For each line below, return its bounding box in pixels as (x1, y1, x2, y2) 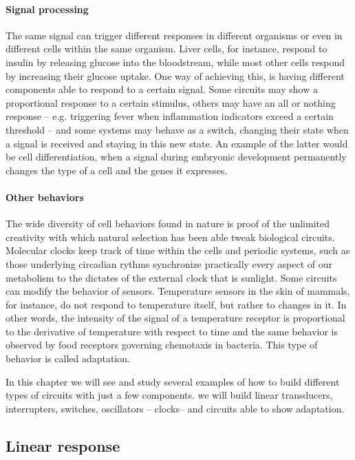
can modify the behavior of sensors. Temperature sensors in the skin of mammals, (6, 284, 350, 298)
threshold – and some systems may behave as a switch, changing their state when (6, 122, 349, 136)
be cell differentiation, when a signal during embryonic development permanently (6, 149, 347, 164)
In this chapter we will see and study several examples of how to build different (6, 374, 340, 388)
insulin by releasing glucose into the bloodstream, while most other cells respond (6, 54, 345, 69)
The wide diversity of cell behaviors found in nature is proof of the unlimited (6, 216, 330, 231)
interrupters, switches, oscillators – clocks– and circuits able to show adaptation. (6, 401, 345, 415)
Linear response (6, 435, 120, 456)
